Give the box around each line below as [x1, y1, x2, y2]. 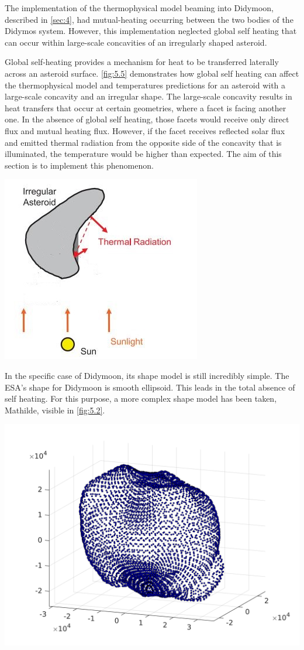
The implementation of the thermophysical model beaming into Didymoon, [5, 2, 274, 13]
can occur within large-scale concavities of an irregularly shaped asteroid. [5, 36, 267, 48]
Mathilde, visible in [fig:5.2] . [5, 403, 105, 416]
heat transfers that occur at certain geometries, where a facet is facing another [5, 101, 286, 114]
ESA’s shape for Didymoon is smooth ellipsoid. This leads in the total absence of [5, 381, 295, 393]
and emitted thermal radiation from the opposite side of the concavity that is [5, 136, 282, 148]
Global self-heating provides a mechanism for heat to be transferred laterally [5, 56, 279, 68]
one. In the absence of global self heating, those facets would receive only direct [5, 113, 289, 125]
